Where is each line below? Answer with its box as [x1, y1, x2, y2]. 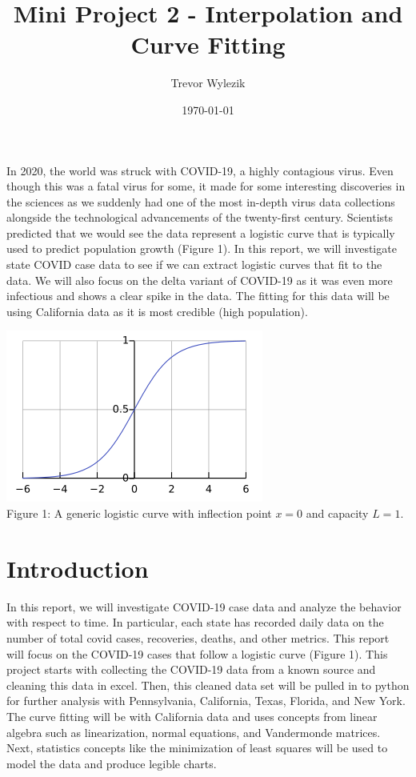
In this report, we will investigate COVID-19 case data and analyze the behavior [6, 598, 402, 615]
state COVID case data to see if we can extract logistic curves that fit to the [6, 256, 382, 273]
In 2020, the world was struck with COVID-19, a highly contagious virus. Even [6, 162, 394, 178]
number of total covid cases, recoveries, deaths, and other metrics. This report [6, 629, 390, 646]
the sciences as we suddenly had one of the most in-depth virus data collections [6, 193, 395, 210]
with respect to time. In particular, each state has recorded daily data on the [6, 614, 384, 631]
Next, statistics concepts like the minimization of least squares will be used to [6, 739, 388, 756]
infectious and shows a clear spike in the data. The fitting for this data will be [6, 287, 390, 304]
